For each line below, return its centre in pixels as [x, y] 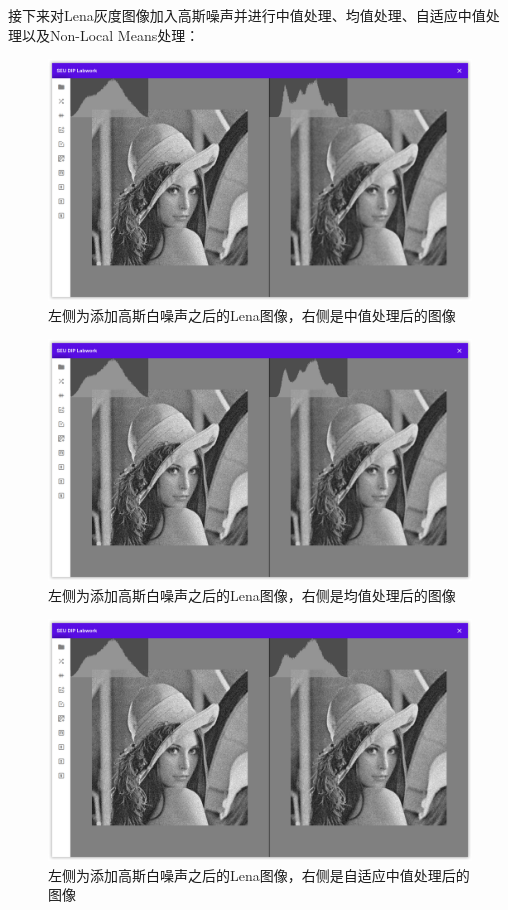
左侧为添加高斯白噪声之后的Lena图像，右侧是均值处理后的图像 [252, 594]
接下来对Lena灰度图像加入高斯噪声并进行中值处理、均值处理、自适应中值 [247, 15]
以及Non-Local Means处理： [110, 34]
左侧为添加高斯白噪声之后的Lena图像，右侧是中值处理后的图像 [252, 314]
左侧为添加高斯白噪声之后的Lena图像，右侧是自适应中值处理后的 [259, 874]
